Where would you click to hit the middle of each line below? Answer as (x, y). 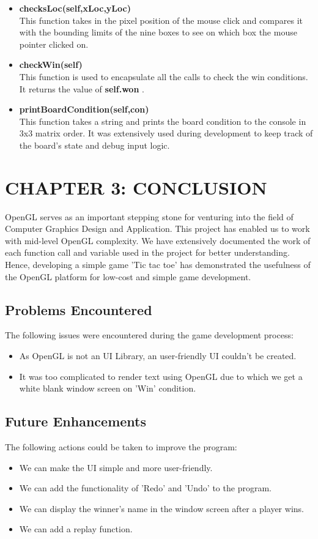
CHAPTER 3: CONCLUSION (136, 187)
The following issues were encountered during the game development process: (149, 335)
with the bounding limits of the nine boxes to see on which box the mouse (158, 32)
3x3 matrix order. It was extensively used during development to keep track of (166, 133)
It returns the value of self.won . (82, 88)
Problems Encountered (79, 309)
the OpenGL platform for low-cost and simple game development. (128, 276)
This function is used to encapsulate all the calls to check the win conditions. (164, 76)
